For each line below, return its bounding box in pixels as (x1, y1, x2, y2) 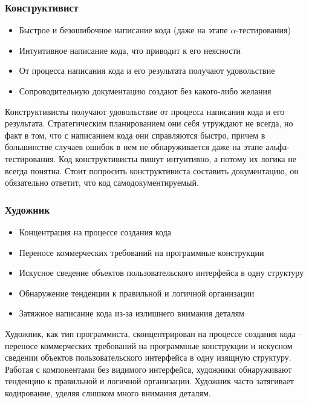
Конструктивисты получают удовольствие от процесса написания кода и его (5, 105, 285, 117)
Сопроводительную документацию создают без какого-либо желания (19, 85, 272, 97)
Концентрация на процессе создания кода (19, 225, 172, 238)
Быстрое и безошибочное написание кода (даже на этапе (19, 24, 228, 36)
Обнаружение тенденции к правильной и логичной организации (19, 286, 255, 299)
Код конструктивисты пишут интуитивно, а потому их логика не (59, 152, 296, 165)
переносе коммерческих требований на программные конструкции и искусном (5, 339, 293, 352)
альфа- (265, 140, 290, 153)
